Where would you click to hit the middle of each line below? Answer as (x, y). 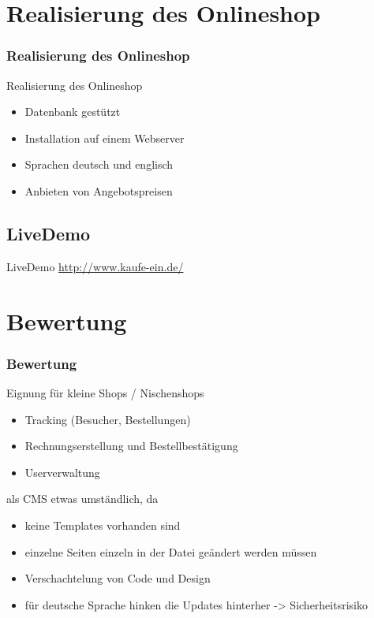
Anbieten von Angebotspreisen (99, 190)
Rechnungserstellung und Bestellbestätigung (131, 446)
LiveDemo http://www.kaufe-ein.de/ (95, 266)
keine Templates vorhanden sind (103, 525)
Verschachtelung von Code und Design (118, 578)
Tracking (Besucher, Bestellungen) (108, 419)
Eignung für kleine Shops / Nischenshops (105, 392)
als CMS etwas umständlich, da (82, 499)
